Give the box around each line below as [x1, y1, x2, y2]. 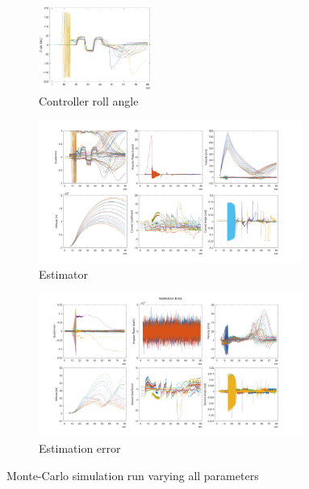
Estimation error [39, 440, 121, 457]
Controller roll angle [39, 92, 139, 109]
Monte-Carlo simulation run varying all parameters [6, 466, 259, 483]
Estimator [39, 266, 88, 283]
